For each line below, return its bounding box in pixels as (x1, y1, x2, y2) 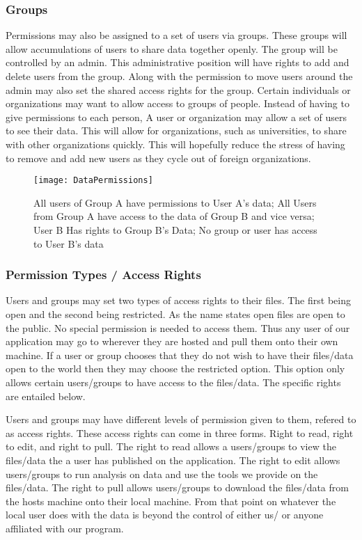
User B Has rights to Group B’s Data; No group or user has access (33, 223, 317, 237)
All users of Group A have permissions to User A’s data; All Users (33, 195, 317, 209)
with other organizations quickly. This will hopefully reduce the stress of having (6, 136, 345, 151)
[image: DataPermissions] (33, 175, 153, 186)
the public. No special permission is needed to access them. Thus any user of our (6, 320, 350, 335)
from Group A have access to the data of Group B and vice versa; (33, 209, 315, 223)
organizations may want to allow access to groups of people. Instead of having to (6, 96, 349, 111)
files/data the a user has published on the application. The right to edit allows (6, 452, 340, 467)
